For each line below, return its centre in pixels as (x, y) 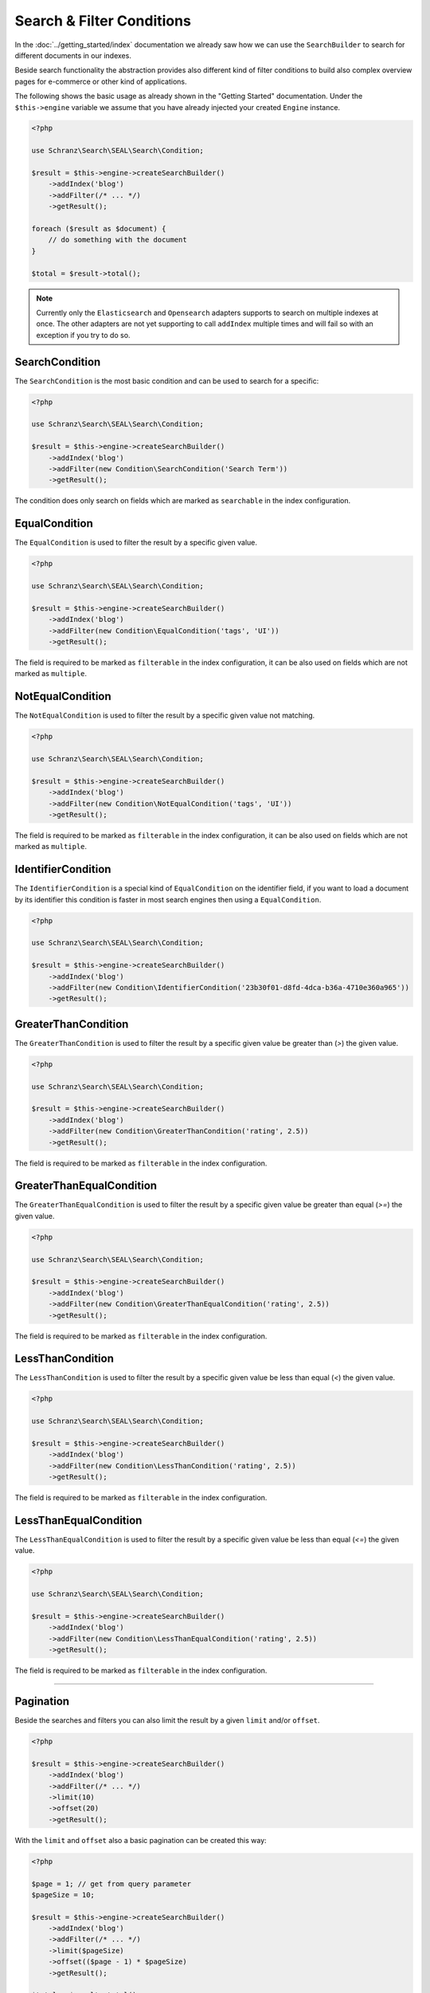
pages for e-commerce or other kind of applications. (101, 81)
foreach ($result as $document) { (99, 228)
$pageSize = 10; (63, 1895)
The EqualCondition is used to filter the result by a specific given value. (136, 543)
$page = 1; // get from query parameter (111, 1884)
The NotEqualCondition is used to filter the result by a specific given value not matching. (165, 715)
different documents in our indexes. (73, 55)
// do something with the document (117, 240)
